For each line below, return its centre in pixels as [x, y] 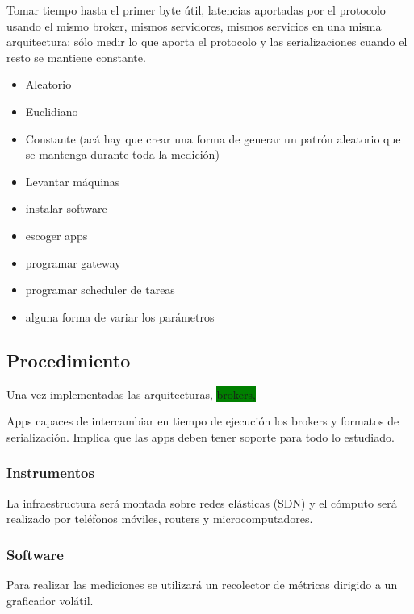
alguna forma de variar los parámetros [120, 316]
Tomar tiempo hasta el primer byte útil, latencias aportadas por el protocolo [196, 10]
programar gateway [73, 262]
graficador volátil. [50, 600]
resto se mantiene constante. [76, 57]
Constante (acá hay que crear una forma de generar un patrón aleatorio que [213, 138]
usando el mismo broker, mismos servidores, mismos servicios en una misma [194, 25]
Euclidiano [52, 111]
